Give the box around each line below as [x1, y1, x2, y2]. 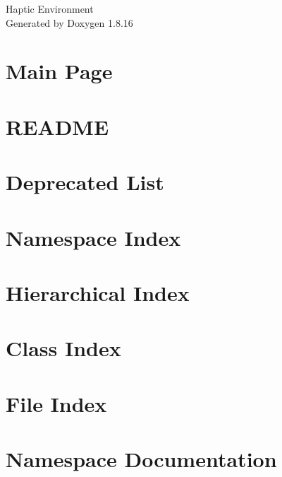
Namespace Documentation [6, 444, 277, 473]
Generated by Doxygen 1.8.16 [6, 15, 133, 30]
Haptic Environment [6, 1, 94, 16]
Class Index [6, 334, 121, 363]
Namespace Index [6, 223, 181, 252]
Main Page [6, 57, 113, 86]
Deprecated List [6, 167, 164, 196]
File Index [6, 389, 107, 418]
